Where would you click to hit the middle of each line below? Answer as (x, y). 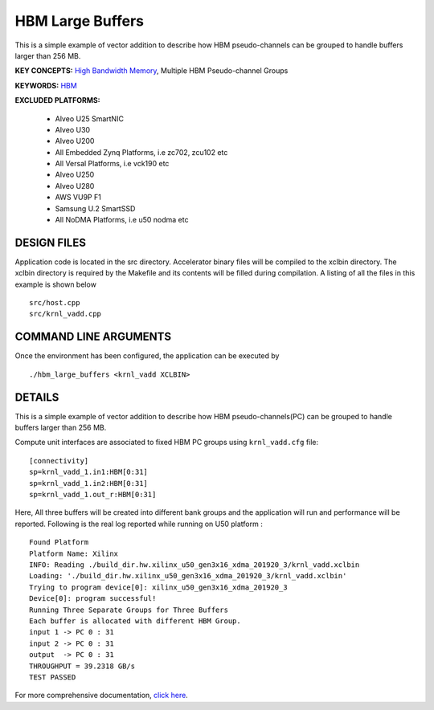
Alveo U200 (75, 141)
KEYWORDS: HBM (46, 85)
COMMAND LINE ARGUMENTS (93, 337)
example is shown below (55, 284)
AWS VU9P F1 (78, 198)
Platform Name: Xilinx (74, 553)
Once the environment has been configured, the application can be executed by (147, 356)
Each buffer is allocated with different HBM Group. (135, 621)
